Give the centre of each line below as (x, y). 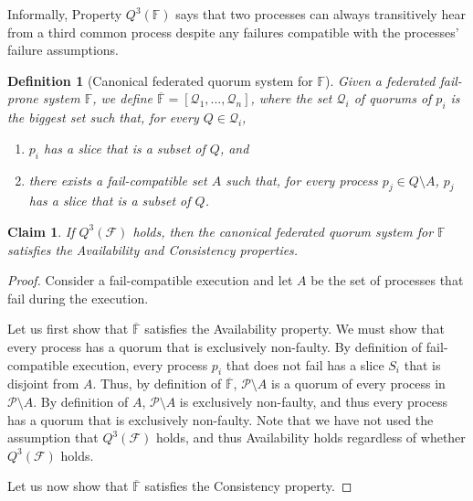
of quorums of (393, 98)
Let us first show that (68, 329)
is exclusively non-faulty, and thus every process (314, 401)
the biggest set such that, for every (103, 117)
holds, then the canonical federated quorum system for (283, 231)
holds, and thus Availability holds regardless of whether (310, 437)
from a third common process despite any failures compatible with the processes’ (233, 32)
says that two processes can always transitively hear (321, 14)
